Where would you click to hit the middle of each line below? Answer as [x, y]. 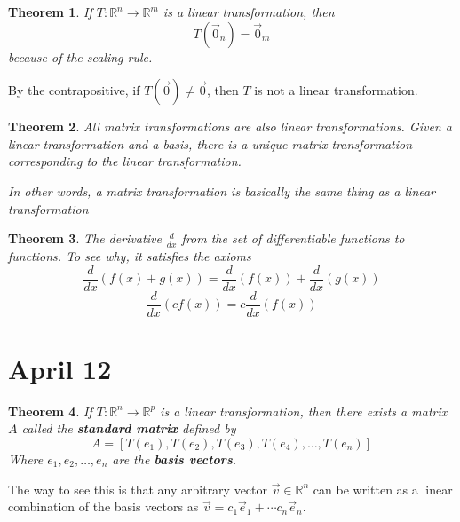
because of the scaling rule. [80, 56]
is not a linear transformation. [336, 90]
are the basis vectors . [174, 459]
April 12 [60, 368]
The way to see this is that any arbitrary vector [138, 489]
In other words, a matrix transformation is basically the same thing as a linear [222, 190]
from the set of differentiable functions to [293, 238]
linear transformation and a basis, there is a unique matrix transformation [210, 143]
